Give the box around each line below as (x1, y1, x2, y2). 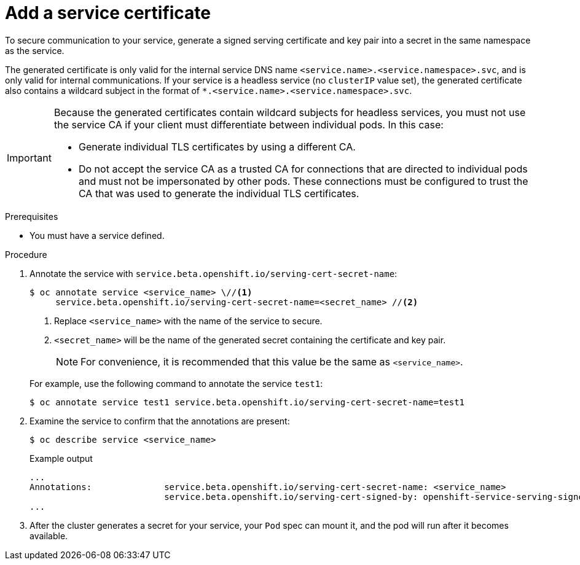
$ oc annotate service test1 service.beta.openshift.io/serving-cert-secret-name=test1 (29, 397, 465, 407)
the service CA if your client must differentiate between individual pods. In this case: (53, 118, 444, 131)
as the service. (5, 45, 65, 56)
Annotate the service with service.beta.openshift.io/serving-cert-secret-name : (29, 268, 398, 279)
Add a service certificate (5, 2, 211, 23)
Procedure (5, 249, 47, 260)
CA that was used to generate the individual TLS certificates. (78, 187, 359, 200)
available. (29, 530, 68, 541)
